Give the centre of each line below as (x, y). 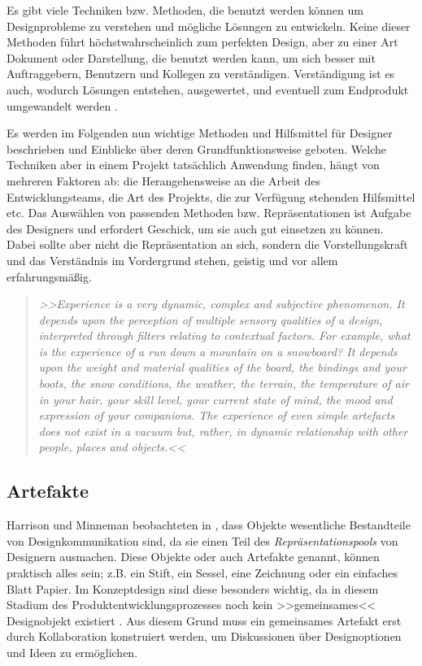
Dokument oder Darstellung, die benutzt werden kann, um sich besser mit (191, 57)
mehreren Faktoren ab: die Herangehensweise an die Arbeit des (163, 180)
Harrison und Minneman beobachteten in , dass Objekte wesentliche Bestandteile (209, 525)
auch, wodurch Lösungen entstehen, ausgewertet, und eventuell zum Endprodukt (208, 89)
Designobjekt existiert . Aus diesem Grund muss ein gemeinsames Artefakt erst (204, 620)
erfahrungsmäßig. (49, 276)
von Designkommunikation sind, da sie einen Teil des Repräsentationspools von (202, 540)
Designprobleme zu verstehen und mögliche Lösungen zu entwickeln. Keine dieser (209, 26)
